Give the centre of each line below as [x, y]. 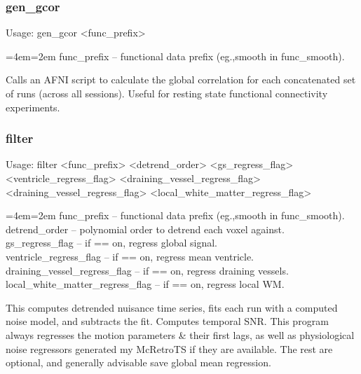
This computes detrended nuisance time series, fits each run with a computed [172, 307]
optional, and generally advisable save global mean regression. [138, 362]
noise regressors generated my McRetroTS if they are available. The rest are [169, 348]
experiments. [33, 107]
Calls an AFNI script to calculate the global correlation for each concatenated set [181, 79]
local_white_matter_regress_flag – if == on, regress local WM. [145, 284]
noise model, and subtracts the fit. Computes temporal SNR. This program [167, 321]
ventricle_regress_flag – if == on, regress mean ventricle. [130, 256]
